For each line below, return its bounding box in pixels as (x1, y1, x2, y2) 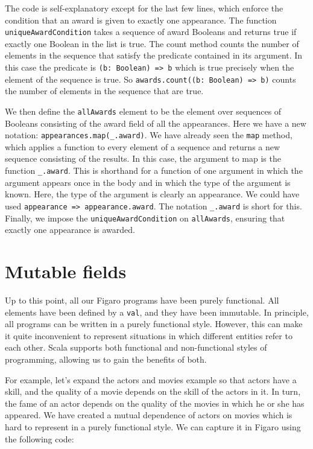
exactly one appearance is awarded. (5, 223, 135, 236)
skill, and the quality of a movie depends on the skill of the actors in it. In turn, (5, 385, 301, 398)
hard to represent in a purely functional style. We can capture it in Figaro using (5, 420, 301, 433)
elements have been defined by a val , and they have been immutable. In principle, (5, 305, 309, 318)
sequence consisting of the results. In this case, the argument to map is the (5, 152, 281, 165)
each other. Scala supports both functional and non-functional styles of (5, 341, 267, 354)
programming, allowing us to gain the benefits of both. (5, 352, 207, 365)
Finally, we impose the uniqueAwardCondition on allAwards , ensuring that (5, 211, 285, 224)
